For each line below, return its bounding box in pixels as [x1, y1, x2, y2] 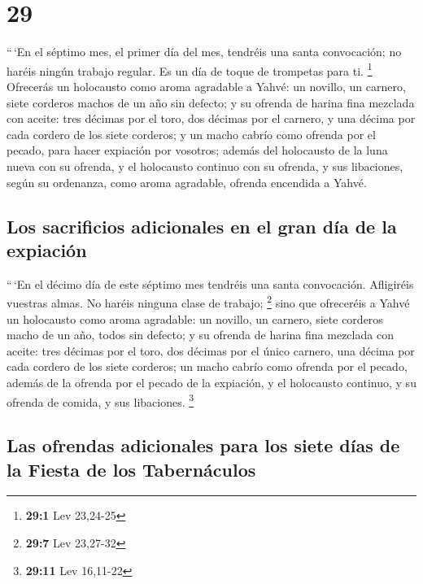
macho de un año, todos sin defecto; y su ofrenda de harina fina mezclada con [7, 326, 394, 343]
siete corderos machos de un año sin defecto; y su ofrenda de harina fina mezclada [7, 94, 415, 111]
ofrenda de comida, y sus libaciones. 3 [7, 390, 194, 410]
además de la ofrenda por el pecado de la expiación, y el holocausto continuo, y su [7, 373, 416, 390]
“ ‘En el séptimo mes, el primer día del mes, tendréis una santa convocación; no [7, 43, 402, 60]
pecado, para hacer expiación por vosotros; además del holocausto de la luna [7, 142, 388, 159]
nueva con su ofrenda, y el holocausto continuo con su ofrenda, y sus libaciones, [7, 157, 403, 174]
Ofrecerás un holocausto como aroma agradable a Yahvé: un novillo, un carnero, [7, 77, 406, 94]
